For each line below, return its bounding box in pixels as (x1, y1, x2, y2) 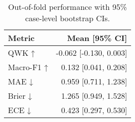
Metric (8, 32, 35, 43)
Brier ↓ (8, 90, 32, 101)
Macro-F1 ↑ (8, 61, 48, 73)
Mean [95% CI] (67, 32, 128, 43)
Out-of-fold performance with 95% (8, 1, 127, 12)
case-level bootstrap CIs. (25, 12, 110, 24)
